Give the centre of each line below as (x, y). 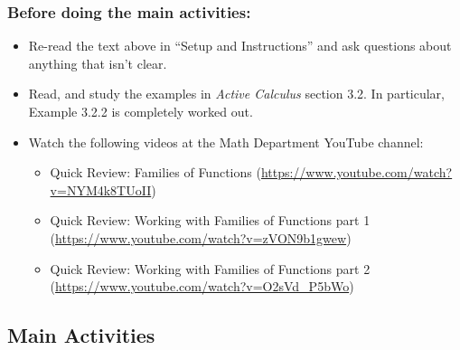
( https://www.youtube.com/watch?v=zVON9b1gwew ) (201, 237)
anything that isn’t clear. (98, 63)
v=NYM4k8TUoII (101, 189)
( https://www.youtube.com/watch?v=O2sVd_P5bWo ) (202, 286)
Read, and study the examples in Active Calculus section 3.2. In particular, (237, 94)
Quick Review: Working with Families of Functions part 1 (210, 220)
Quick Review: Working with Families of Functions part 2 (210, 268)
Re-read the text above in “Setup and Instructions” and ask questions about (240, 46)
